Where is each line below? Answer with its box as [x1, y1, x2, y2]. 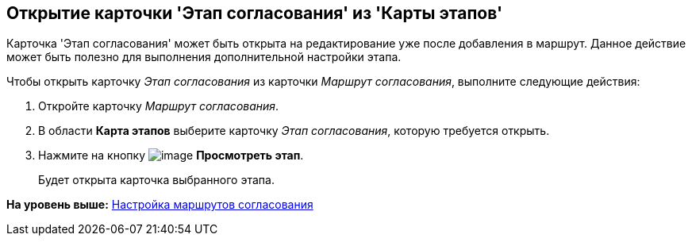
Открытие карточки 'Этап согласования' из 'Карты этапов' [6, 3, 503, 23]
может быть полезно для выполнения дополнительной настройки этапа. [6, 50, 402, 64]
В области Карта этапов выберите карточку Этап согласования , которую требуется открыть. [38, 124, 550, 138]
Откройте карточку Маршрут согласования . [38, 99, 279, 113]
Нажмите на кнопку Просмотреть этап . [38, 148, 304, 163]
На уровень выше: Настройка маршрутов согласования [6, 198, 313, 212]
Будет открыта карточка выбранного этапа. [38, 173, 275, 187]
